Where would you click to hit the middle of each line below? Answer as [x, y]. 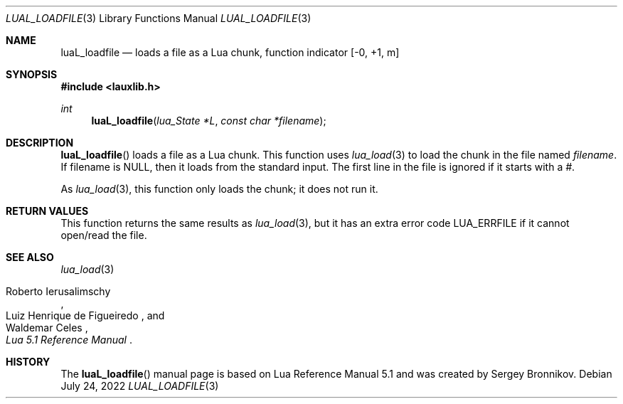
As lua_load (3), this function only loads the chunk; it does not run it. [219, 189]
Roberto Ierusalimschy [58, 291]
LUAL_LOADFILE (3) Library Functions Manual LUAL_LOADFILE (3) [159, 18]
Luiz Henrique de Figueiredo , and [85, 315]
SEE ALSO [30, 257]
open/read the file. [104, 235]
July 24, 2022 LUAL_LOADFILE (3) [140, 386]
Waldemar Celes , [47, 328]
